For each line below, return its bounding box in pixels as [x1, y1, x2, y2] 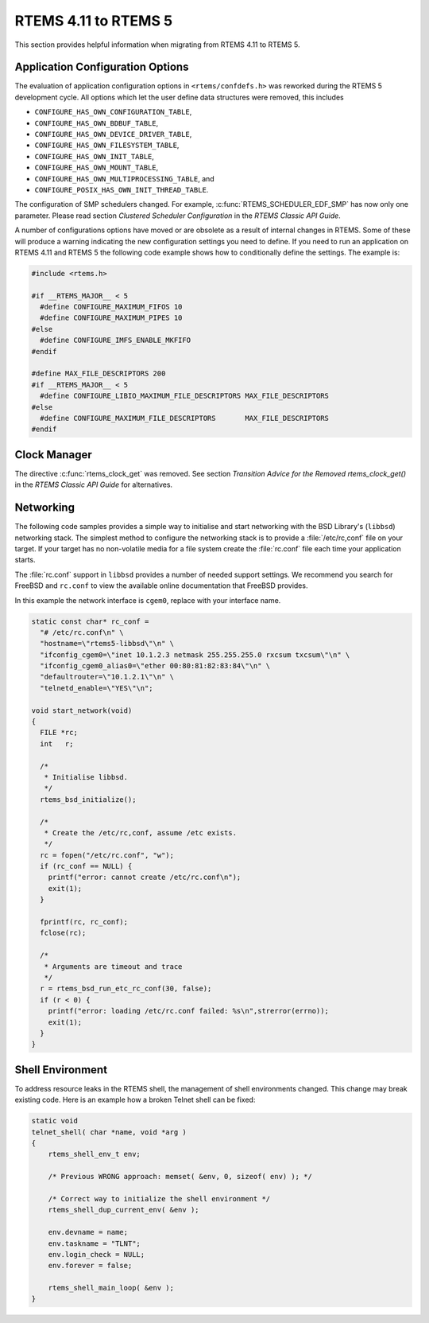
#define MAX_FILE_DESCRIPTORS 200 [31, 369, 166, 378]
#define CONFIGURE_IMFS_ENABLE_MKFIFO [40, 336, 191, 345]
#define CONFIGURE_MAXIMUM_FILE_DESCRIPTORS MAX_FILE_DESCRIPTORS [40, 414, 330, 422]
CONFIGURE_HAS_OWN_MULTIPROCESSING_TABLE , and [34, 173, 214, 183]
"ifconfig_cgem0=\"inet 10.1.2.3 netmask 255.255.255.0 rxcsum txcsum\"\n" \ [40, 650, 350, 660]
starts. [14, 555, 36, 565]
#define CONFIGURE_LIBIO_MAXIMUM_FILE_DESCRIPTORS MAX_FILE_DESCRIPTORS [40, 391, 330, 401]
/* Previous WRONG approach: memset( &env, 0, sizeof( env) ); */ [48, 1172, 313, 1181]
